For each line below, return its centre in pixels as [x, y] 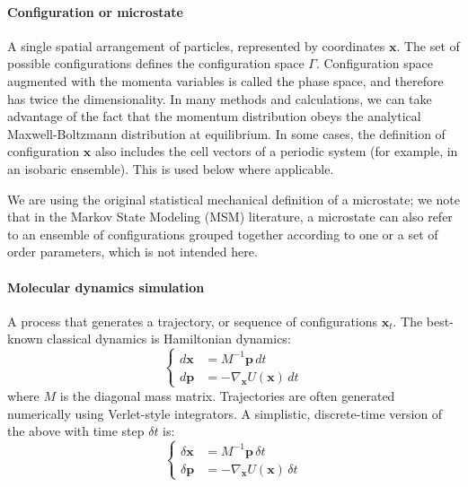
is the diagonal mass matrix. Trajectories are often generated [227, 395]
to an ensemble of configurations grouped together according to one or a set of [223, 234]
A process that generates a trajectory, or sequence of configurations [193, 321]
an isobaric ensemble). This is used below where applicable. [171, 168]
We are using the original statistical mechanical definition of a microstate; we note [234, 199]
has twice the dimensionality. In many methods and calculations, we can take [220, 98]
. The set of [428, 45]
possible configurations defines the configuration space [156, 63]
